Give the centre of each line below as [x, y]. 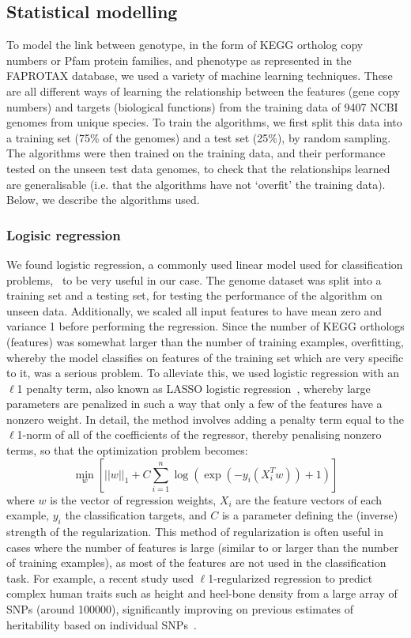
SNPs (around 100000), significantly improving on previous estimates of [180, 609]
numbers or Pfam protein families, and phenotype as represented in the [179, 60]
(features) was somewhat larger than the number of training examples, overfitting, [205, 341]
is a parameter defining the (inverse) [310, 515]
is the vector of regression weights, [133, 499]
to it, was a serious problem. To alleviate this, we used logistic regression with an [203, 373]
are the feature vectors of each [309, 499]
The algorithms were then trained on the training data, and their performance [196, 153]
